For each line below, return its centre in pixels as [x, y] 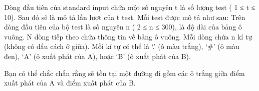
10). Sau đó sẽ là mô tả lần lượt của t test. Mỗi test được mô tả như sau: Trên [125, 17]
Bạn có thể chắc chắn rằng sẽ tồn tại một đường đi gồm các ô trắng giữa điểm [124, 73]
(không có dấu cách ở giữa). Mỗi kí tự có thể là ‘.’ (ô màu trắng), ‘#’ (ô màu [122, 46]
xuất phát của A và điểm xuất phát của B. [70, 83]
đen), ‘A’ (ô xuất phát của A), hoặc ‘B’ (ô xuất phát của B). [97, 56]
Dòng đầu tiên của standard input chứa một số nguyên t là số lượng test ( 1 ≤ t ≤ [130, 7]
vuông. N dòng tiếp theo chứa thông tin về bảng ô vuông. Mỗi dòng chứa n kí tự [128, 36]
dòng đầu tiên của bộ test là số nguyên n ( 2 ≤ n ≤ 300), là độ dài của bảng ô [123, 27]
